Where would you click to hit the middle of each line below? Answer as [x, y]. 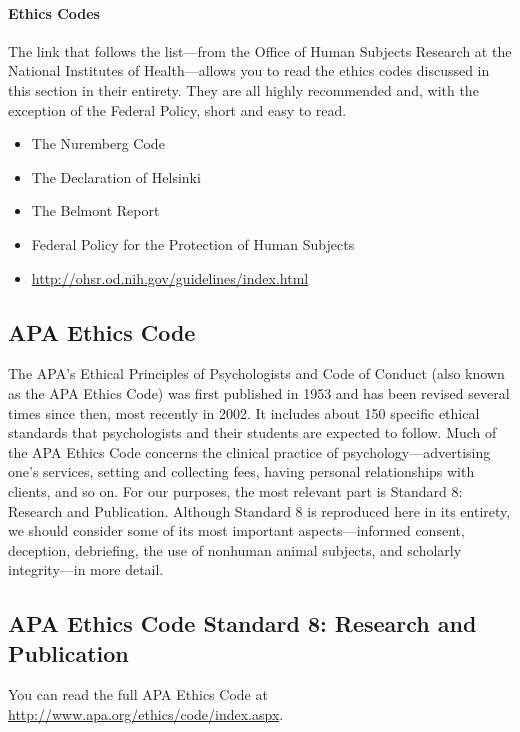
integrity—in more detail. [86, 569]
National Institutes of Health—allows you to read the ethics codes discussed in [249, 70]
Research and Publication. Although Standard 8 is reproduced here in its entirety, [259, 510]
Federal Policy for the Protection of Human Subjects [193, 243]
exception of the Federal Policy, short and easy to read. [177, 109]
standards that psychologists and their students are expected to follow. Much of [252, 432]
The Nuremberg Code [98, 143]
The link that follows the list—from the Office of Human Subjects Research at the [260, 50]
